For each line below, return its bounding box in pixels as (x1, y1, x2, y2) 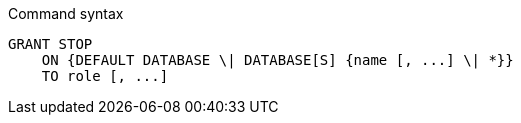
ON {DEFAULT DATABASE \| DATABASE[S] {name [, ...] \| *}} (41, 52, 514, 68)
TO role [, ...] (41, 68, 169, 84)
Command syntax (8, 5, 124, 22)
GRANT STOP (8, 36, 93, 52)
